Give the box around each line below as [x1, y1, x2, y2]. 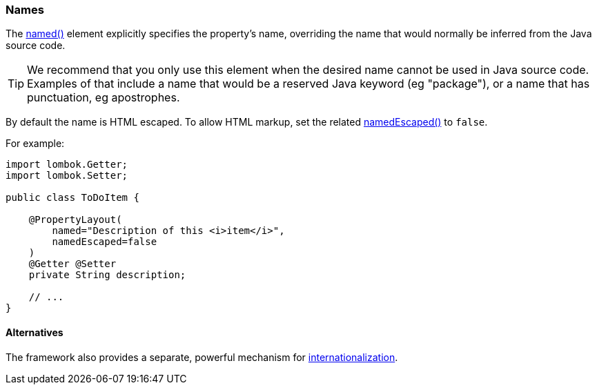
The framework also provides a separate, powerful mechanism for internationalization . [6, 351, 398, 363]
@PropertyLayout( [28, 214, 122, 226]
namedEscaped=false [52, 236, 157, 248]
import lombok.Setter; [6, 170, 128, 182]
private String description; [28, 269, 186, 281]
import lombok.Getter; [6, 159, 128, 170]
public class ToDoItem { [6, 192, 139, 204]
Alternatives [6, 326, 63, 338]
